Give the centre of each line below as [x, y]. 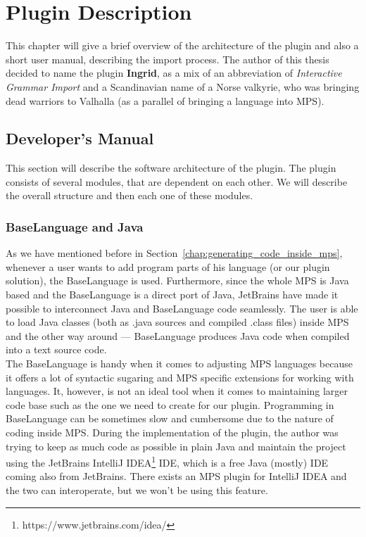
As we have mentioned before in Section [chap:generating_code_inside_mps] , [174, 253]
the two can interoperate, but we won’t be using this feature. [137, 490]
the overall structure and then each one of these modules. [130, 195]
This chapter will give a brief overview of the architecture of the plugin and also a [182, 45]
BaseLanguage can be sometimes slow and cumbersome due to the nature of [170, 418]
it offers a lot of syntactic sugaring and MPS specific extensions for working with [180, 377]
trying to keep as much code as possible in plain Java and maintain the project [176, 446]
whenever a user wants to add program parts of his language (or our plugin [168, 266]
